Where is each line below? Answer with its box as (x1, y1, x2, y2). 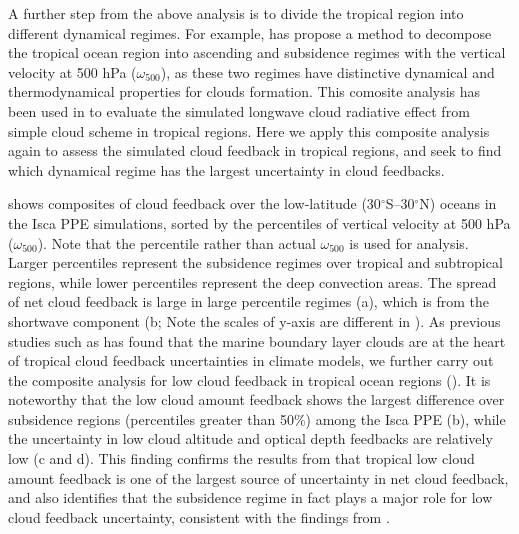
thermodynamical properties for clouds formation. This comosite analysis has (8, 81, 481, 102)
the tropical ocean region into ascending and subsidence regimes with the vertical (8, 42, 506, 63)
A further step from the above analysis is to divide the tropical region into (8, 3, 464, 23)
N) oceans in (419, 193, 497, 214)
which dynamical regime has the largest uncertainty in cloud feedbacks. (8, 159, 445, 180)
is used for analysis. (349, 232, 469, 253)
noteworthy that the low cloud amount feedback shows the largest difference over (8, 389, 505, 410)
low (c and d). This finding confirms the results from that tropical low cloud (8, 448, 475, 469)
